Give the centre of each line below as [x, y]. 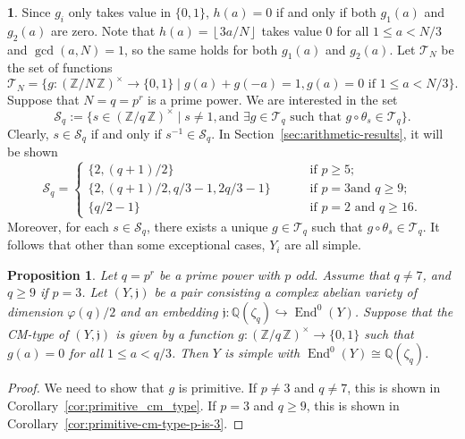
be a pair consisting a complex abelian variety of [285, 292]
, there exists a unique [207, 226]
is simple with [262, 353]
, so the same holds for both [201, 49]
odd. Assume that [342, 274]
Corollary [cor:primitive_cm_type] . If [112, 405]
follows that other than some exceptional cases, [136, 245]
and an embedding [169, 311]
